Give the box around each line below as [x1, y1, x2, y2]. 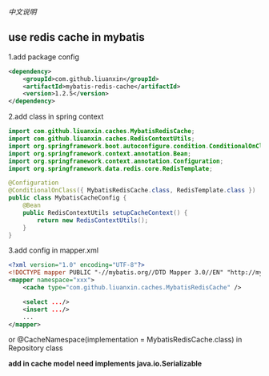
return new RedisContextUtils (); [37, 216, 149, 224]
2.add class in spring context [8, 111, 104, 122]
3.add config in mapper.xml [8, 245, 98, 255]
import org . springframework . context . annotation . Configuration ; [8, 157, 224, 165]
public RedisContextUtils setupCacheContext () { [22, 208, 188, 216]
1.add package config [8, 51, 80, 62]
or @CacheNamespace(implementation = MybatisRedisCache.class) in [8, 335, 243, 345]
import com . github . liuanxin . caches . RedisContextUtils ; [8, 135, 195, 143]
